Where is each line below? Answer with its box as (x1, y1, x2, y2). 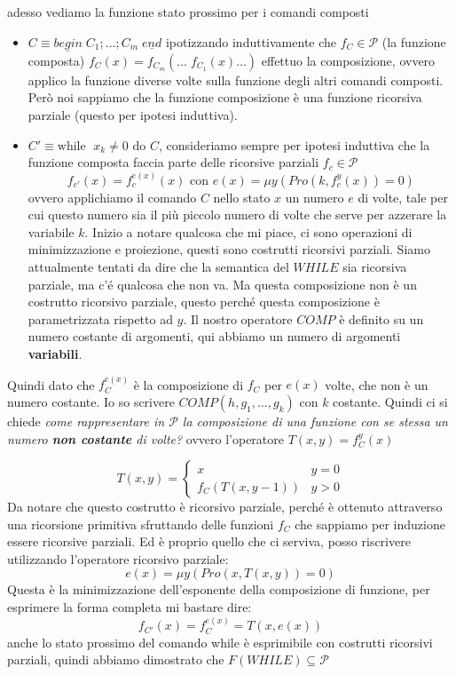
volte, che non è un (325, 375, 428, 393)
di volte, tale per (358, 187, 448, 206)
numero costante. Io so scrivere (7, 392, 175, 410)
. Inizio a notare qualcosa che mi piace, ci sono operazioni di (84, 222, 413, 241)
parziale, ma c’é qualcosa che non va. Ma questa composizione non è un (28, 274, 417, 293)
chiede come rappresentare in (7, 411, 165, 430)
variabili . (28, 344, 83, 362)
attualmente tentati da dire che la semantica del (28, 257, 289, 275)
